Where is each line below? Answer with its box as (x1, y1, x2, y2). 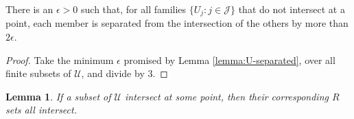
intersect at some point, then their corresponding (124, 89, 329, 103)
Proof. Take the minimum (5, 52, 114, 67)
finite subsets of (5, 66, 71, 80)
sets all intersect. (5, 102, 77, 117)
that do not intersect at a (238, 2, 345, 16)
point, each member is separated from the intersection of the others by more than (5, 16, 349, 30)
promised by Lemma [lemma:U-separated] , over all (123, 52, 335, 67)
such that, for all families (81, 2, 187, 16)
